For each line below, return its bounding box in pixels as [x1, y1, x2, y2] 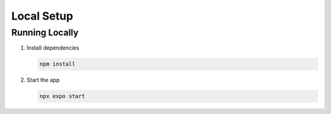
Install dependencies [26, 44, 80, 51]
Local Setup [11, 9, 74, 23]
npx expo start [39, 93, 85, 100]
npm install [39, 61, 76, 67]
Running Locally [11, 27, 79, 38]
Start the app [26, 77, 60, 84]
